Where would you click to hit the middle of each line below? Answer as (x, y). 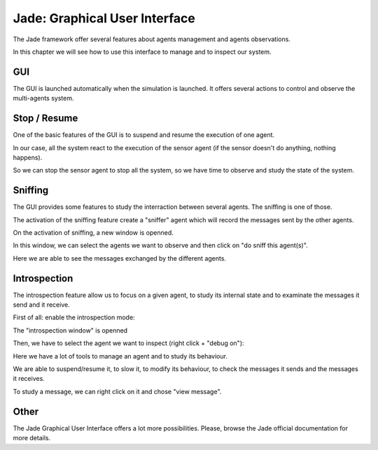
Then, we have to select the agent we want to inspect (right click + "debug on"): (128, 343)
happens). (28, 157)
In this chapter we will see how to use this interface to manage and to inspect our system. (142, 52)
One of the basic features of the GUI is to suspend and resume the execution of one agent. (144, 135)
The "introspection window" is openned (70, 330)
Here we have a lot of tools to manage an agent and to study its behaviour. (120, 356)
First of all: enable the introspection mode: (74, 317)
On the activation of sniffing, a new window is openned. (93, 233)
